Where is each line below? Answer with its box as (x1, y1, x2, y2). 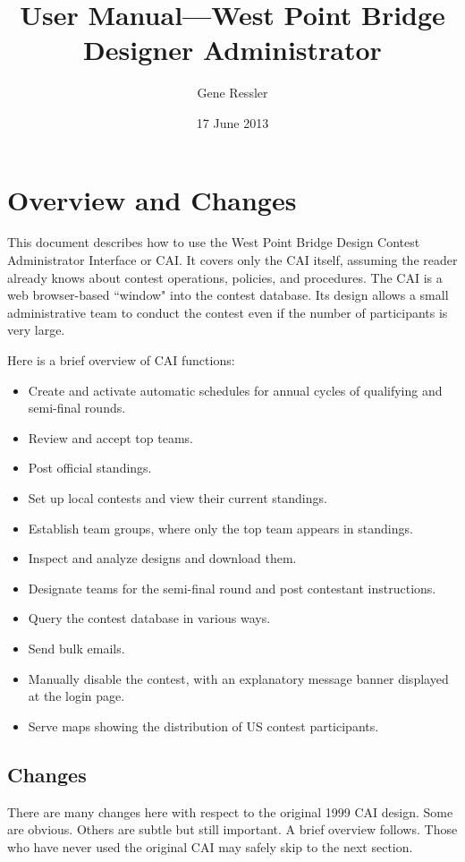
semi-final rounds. (28, 398, 126, 417)
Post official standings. (28, 458, 152, 477)
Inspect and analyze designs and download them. (28, 549, 297, 568)
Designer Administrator (83, 31, 382, 68)
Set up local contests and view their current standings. (28, 488, 327, 507)
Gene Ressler (197, 83, 268, 102)
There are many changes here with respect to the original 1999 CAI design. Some (7, 802, 453, 821)
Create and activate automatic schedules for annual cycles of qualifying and (28, 380, 443, 399)
